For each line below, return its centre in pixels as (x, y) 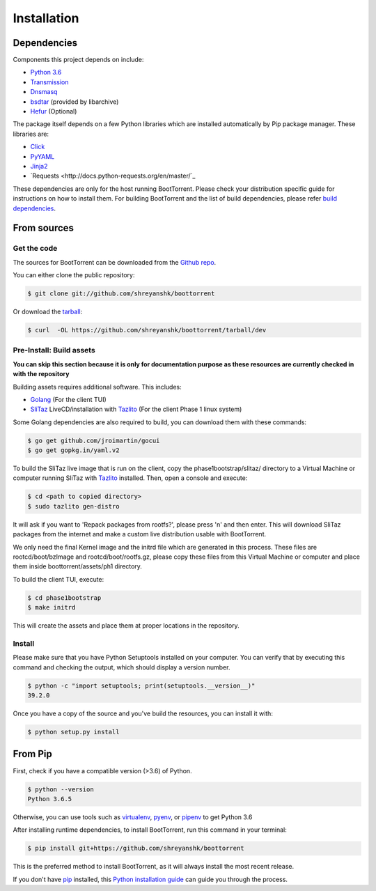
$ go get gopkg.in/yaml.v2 (73, 450)
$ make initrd (52, 607)
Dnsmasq (44, 92)
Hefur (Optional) (54, 111)
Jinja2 (39, 166)
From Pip (32, 754)
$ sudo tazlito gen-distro (73, 506)
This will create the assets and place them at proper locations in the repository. (126, 626)
